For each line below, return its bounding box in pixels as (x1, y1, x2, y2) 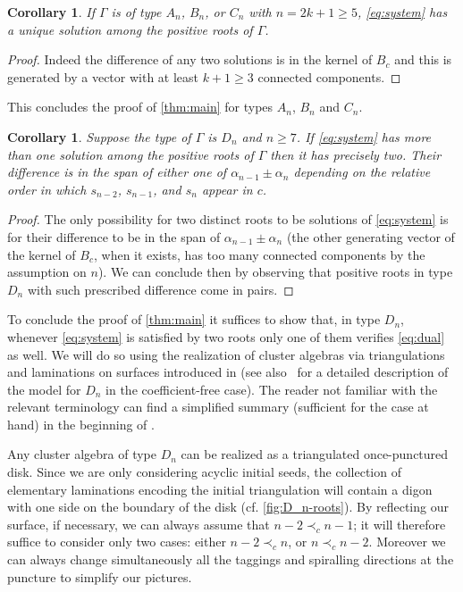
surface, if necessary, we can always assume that (7, 514, 270, 533)
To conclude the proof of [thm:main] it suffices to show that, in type (7, 310, 381, 329)
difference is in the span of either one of (7, 163, 227, 181)
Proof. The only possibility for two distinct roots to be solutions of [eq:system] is (7, 210, 449, 229)
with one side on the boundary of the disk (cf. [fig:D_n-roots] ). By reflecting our (7, 497, 449, 516)
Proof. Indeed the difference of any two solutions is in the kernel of (7, 50, 373, 69)
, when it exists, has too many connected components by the (93, 245, 425, 263)
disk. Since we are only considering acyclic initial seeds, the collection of (7, 463, 401, 481)
